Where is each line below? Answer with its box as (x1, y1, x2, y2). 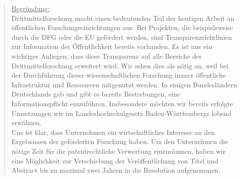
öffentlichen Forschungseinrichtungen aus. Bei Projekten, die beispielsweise (11, 22, 233, 33)
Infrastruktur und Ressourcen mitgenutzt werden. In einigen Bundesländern (11, 79, 237, 89)
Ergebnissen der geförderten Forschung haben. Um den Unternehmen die (11, 136, 228, 146)
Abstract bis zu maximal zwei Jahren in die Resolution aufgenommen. (11, 165, 221, 175)
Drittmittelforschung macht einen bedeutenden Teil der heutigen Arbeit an (11, 13, 235, 23)
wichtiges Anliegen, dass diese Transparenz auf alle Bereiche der (11, 50, 202, 61)
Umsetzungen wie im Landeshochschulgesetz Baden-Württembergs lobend (11, 108, 232, 118)
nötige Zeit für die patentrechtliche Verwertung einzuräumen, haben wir (11, 146, 225, 156)
